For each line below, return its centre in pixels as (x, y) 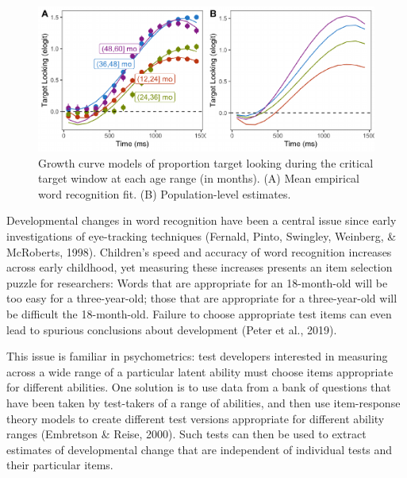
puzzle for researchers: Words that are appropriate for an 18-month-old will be (197, 282)
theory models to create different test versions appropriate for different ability (196, 418)
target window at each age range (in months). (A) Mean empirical (199, 178)
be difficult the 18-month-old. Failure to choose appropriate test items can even (199, 314)
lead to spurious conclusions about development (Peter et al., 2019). (172, 329)
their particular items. (60, 465)
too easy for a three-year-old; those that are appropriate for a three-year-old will (202, 298)
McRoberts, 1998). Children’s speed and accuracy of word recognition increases (199, 251)
